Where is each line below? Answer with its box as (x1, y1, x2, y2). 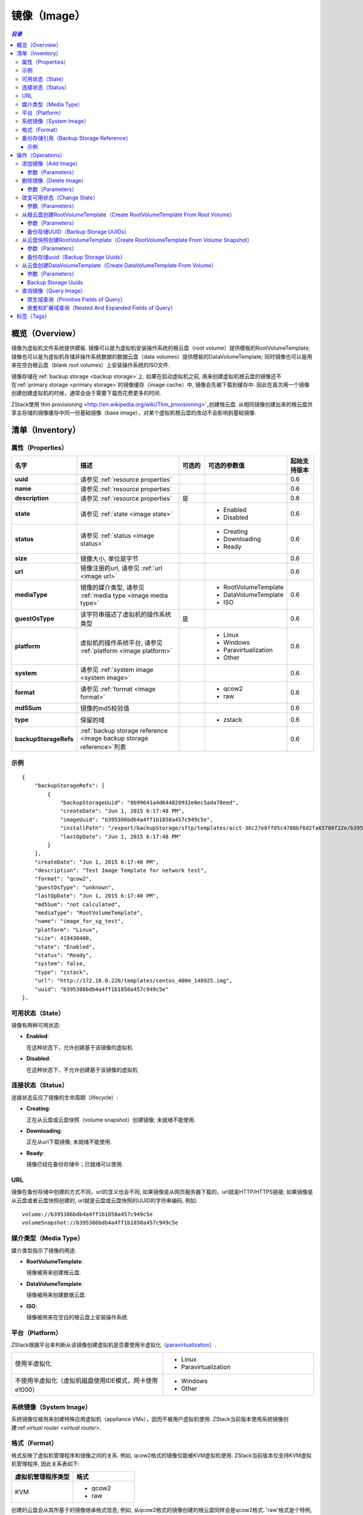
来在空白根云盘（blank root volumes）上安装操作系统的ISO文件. (11, 361, 171, 369)
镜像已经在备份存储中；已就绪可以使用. (26, 1160, 124, 1168)
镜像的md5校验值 (80, 704, 129, 713)
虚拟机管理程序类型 (15, 1473, 70, 1481)
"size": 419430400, (34, 935, 93, 942)
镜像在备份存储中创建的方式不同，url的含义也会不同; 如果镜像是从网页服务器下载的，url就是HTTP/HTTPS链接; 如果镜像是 (11, 1188, 313, 1196)
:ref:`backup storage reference (80, 727, 168, 735)
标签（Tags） (16, 313, 50, 320)
